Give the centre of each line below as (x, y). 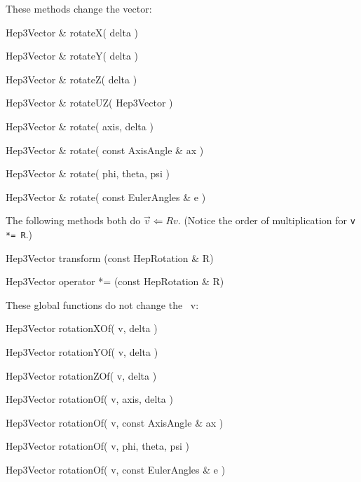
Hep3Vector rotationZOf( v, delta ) (81, 375)
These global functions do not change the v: (102, 304)
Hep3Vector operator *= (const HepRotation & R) (115, 281)
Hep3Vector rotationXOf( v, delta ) (82, 328)
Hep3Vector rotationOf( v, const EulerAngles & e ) (116, 469)
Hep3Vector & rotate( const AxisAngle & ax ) (105, 150)
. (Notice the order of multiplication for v (266, 220)
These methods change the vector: (79, 8)
